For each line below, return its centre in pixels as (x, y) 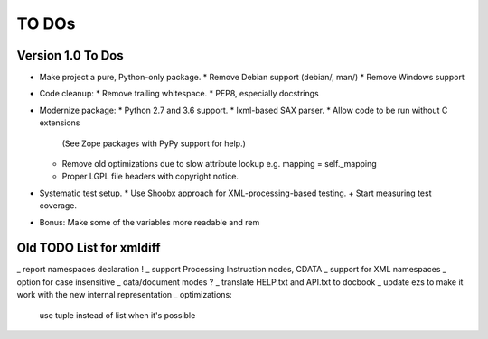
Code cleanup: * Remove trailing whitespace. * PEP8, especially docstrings (179, 94)
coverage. (58, 206)
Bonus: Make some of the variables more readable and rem (150, 222)
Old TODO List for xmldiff (89, 248)
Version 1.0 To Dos (70, 55)
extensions (60, 123)
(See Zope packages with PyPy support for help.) (154, 143)
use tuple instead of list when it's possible (117, 315)
